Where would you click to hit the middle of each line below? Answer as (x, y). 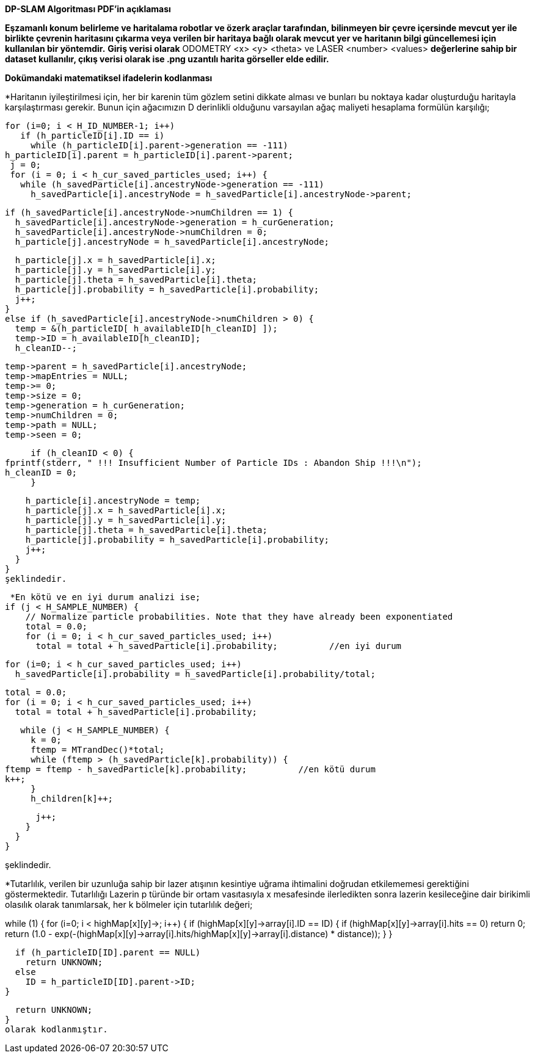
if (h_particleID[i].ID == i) (93, 136)
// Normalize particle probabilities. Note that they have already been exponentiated (239, 617)
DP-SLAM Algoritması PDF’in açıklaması (88, 9)
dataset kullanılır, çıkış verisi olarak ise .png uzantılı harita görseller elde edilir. (167, 59)
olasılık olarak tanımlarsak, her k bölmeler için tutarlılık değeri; (129, 904)
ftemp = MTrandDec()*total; (98, 750)
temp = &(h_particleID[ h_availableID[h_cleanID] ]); (146, 328)
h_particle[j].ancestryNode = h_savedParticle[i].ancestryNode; (172, 242)
